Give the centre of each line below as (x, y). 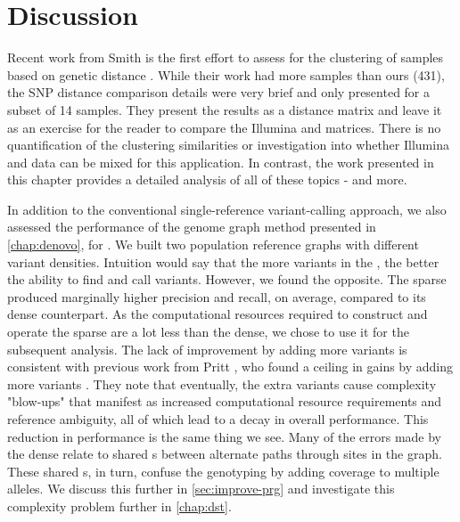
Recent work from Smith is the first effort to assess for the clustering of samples (226, 57)
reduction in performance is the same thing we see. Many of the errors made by (225, 436)
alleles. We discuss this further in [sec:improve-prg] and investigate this (201, 489)
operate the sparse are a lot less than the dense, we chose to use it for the (208, 332)
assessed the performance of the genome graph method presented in (192, 227)
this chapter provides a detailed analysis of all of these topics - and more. (207, 179)
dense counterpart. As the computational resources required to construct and (218, 314)
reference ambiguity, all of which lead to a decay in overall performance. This (218, 419)
